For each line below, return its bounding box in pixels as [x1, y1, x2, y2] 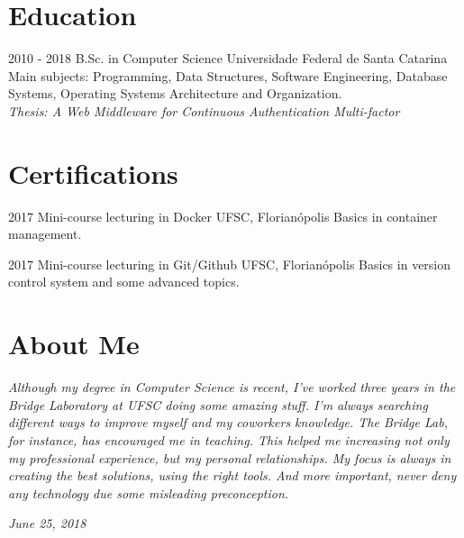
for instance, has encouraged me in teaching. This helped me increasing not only [8, 430, 450, 449]
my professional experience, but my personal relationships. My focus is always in [8, 448, 451, 467]
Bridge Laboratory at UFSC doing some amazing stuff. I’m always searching [8, 395, 428, 414]
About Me [8, 325, 140, 362]
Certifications [8, 154, 178, 191]
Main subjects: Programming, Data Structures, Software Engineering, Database [8, 66, 448, 85]
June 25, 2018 [8, 514, 86, 533]
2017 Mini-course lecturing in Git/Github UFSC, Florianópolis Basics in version [8, 254, 451, 273]
